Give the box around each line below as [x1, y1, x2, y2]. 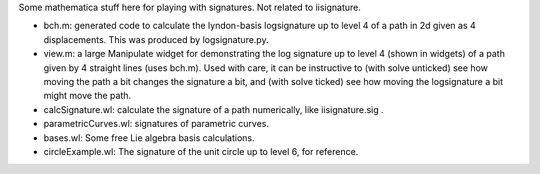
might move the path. [43, 90, 132, 102]
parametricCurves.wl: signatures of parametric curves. [43, 118, 270, 130]
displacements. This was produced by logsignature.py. [43, 33, 269, 45]
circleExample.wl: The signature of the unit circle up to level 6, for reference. [43, 145, 359, 157]
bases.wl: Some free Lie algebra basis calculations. [43, 131, 255, 144]
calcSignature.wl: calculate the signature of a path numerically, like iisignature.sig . [43, 103, 384, 115]
